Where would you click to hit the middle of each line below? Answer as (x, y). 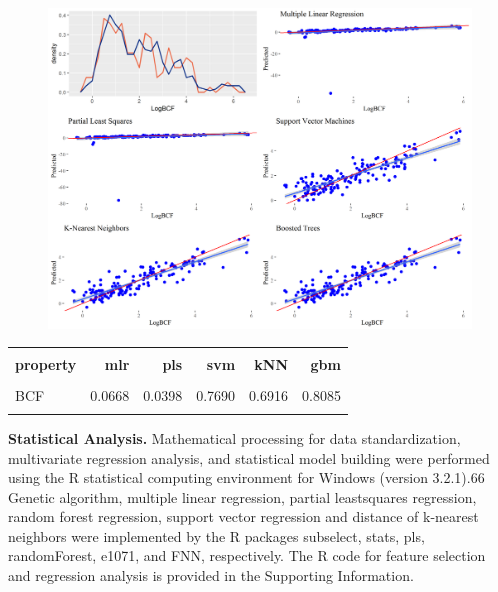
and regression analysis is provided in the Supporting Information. (211, 575)
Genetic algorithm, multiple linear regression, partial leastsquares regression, (242, 496)
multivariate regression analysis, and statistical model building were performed (249, 457)
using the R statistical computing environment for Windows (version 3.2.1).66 (246, 477)
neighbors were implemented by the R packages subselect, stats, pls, (216, 535)
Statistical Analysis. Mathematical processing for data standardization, (234, 437)
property (46, 364)
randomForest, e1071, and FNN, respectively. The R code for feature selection (247, 555)
